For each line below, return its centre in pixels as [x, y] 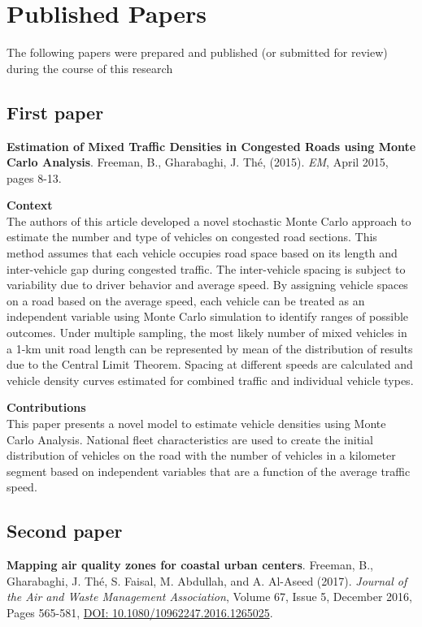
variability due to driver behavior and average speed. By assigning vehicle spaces [207, 285]
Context [30, 205]
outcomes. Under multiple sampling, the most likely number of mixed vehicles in [207, 333]
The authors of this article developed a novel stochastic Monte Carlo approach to [209, 221]
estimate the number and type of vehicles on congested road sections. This [192, 237]
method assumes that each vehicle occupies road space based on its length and [202, 253]
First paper [55, 112]
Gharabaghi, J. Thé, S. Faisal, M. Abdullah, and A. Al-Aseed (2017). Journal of [207, 580]
